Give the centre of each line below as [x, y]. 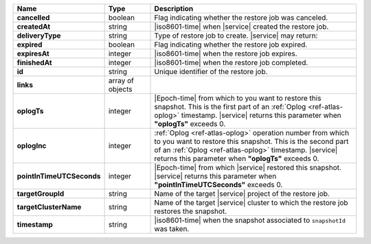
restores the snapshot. [191, 211]
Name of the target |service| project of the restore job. [242, 194]
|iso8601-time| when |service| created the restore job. [241, 26]
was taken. [172, 229]
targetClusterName [49, 207]
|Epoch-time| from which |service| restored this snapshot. [248, 168]
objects [120, 89]
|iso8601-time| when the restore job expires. [226, 53]
